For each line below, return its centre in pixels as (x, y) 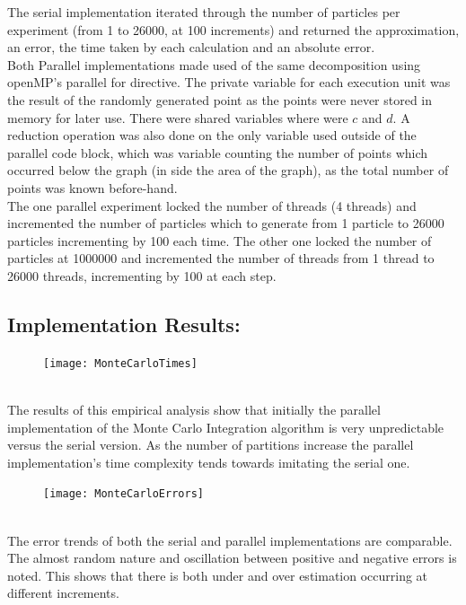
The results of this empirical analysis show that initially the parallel (194, 409)
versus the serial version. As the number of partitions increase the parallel (211, 445)
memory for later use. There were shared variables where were (178, 117)
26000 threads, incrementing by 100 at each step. (142, 275)
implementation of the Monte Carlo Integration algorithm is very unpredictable (226, 427)
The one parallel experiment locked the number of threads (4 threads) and (212, 205)
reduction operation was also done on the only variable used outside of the (212, 135)
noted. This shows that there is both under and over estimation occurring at (218, 575)
